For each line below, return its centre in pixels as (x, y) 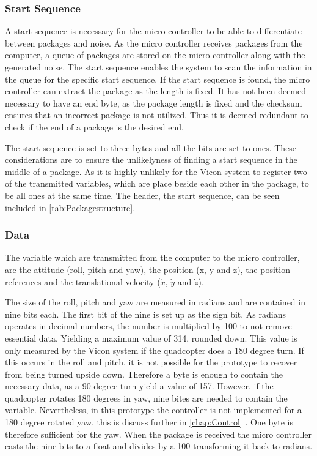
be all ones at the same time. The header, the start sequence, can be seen (142, 195)
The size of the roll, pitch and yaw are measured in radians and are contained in (155, 302)
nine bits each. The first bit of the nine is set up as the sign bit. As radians (145, 314)
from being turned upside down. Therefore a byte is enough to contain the (144, 374)
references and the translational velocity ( (83, 281)
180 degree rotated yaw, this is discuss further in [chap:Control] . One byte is (149, 422)
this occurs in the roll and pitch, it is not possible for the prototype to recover (151, 362)
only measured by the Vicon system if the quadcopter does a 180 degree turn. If (155, 350)
